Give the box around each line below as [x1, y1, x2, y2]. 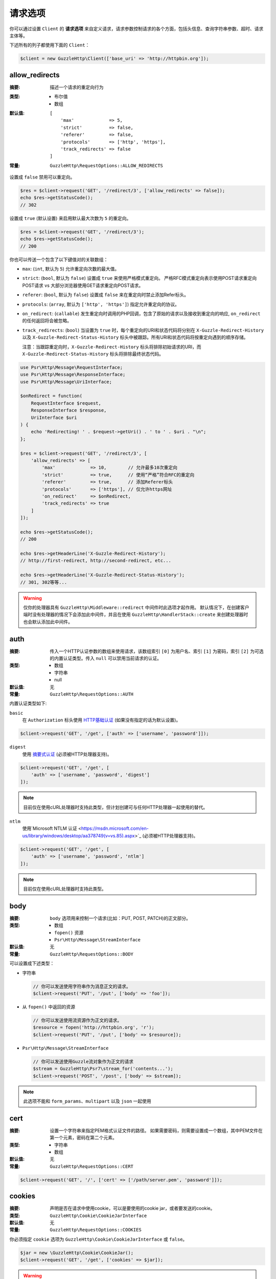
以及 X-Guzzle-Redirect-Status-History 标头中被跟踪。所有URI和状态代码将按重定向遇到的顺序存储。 [22, 334, 248, 340]
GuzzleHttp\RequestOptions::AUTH [50, 691, 134, 697]
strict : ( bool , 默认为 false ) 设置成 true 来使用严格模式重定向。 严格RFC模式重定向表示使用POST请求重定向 [22, 275, 257, 281]
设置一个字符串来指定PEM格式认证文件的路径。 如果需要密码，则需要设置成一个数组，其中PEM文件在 [50, 1127, 263, 1133]
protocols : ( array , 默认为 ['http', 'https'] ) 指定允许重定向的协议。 [22, 301, 180, 307]
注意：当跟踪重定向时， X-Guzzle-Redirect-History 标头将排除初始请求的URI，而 [22, 343, 201, 350]
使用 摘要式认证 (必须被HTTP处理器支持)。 [22, 751, 112, 757]
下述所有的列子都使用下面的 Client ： [9, 42, 90, 48]
